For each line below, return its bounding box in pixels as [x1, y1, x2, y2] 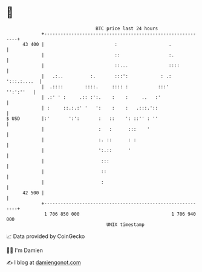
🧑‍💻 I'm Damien [6, 247, 44, 254]
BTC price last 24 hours [96, 25, 158, 32]
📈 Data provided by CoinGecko [6, 233, 85, 240]
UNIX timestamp [106, 221, 145, 228]
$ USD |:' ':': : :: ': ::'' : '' [6, 115, 158, 122]
